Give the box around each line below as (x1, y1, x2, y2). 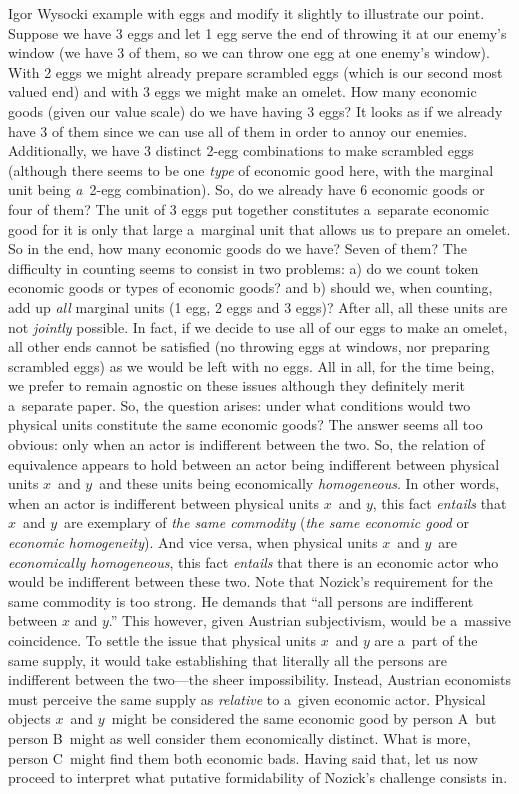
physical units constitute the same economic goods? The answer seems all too (8, 414, 483, 435)
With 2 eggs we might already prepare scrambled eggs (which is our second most (8, 61, 503, 82)
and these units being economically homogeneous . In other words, (99, 473, 500, 494)
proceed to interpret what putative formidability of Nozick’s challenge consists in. (8, 767, 508, 788)
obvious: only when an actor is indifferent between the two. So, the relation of (8, 434, 485, 455)
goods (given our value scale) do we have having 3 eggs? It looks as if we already (8, 100, 503, 121)
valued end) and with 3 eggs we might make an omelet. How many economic (8, 81, 477, 102)
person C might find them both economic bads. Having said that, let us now (8, 747, 478, 768)
